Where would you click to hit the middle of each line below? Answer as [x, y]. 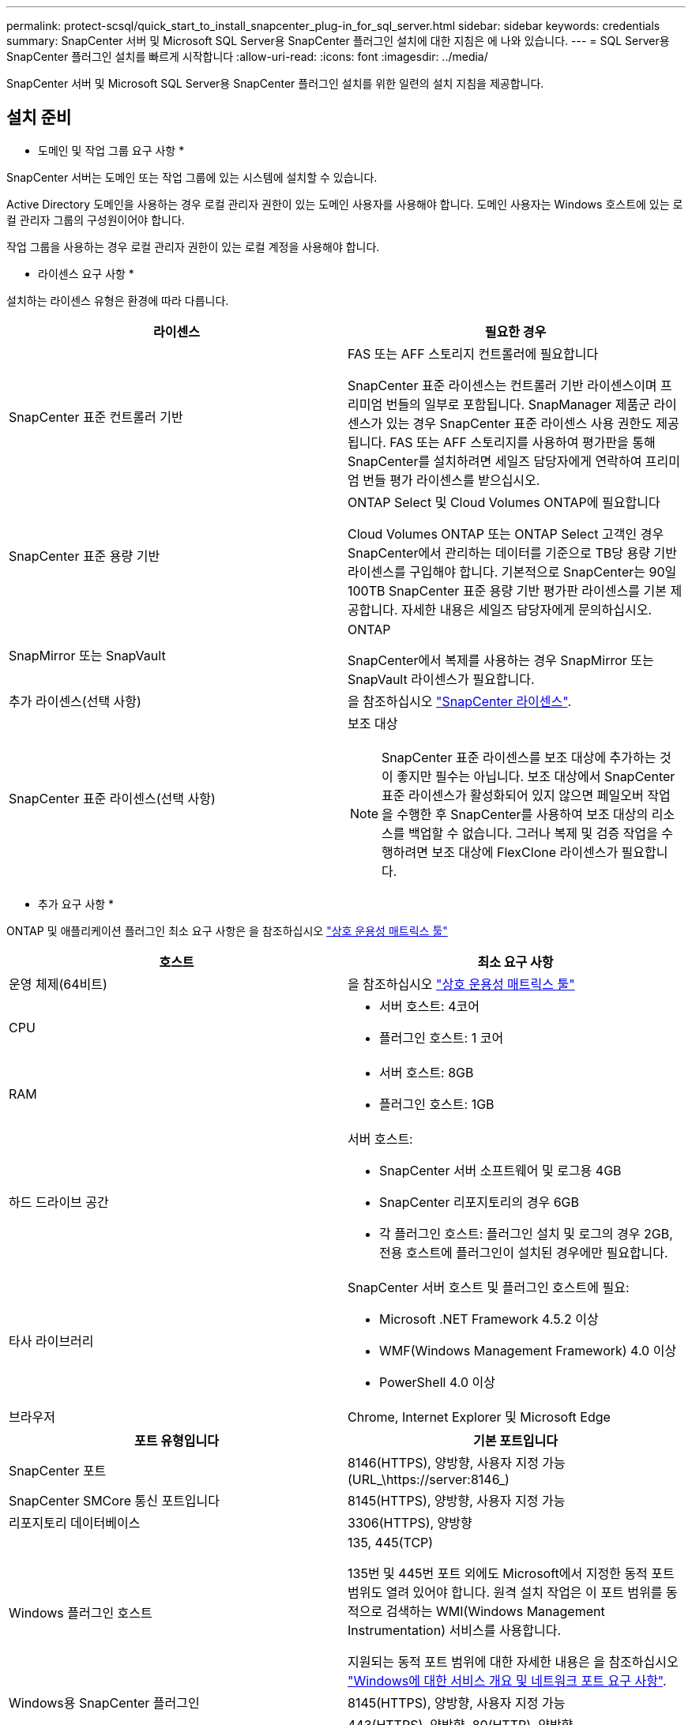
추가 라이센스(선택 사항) [75, 701]
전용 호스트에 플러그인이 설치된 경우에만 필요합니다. [524, 1252]
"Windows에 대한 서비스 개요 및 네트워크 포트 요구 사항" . [507, 1680]
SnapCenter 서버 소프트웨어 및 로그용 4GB [500, 1170]
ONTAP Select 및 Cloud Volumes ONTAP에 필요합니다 [504, 502]
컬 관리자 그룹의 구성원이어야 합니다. [96, 220]
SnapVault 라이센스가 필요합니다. [441, 679]
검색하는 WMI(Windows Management [495, 1611]
